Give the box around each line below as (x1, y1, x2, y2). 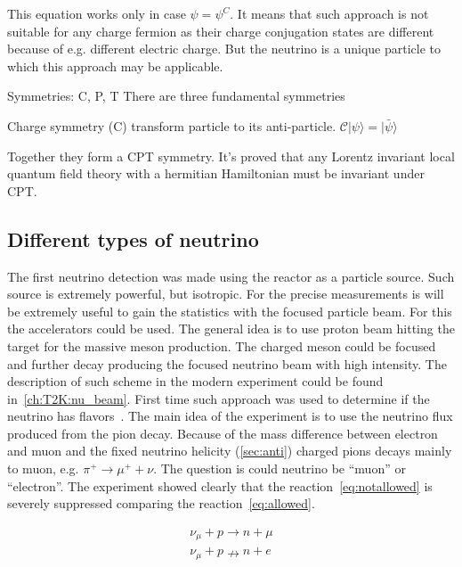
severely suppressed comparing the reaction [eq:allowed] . (7, 494, 315, 513)
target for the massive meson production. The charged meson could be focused (7, 336, 436, 355)
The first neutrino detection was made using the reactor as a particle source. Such (7, 267, 455, 285)
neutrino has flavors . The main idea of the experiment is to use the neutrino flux (7, 407, 453, 425)
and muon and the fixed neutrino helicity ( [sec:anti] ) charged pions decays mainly (7, 441, 452, 460)
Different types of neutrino (7, 225, 259, 252)
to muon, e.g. (7, 459, 79, 478)
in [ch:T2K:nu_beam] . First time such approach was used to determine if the (7, 389, 430, 407)
